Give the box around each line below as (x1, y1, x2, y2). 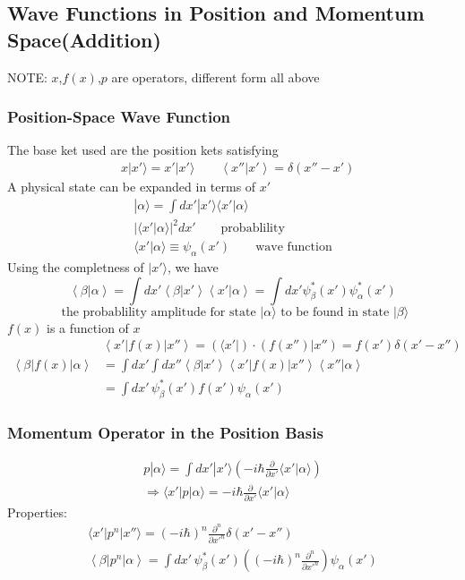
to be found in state (280, 305, 390, 319)
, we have (168, 258, 219, 277)
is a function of (47, 318, 129, 337)
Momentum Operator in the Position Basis (7, 421, 323, 443)
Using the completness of (7, 258, 144, 277)
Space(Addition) (7, 25, 161, 53)
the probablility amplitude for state (61, 305, 256, 319)
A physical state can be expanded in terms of (7, 177, 256, 196)
